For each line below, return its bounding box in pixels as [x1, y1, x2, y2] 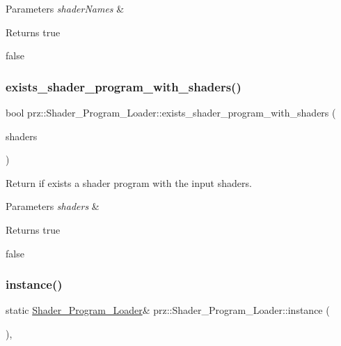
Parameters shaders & [6, 199, 100, 213]
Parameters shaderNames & [6, 1, 125, 15]
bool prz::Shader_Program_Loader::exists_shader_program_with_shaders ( [6, 105, 336, 119]
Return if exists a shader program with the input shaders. [6, 175, 252, 190]
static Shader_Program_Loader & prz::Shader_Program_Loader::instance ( [6, 303, 330, 317]
